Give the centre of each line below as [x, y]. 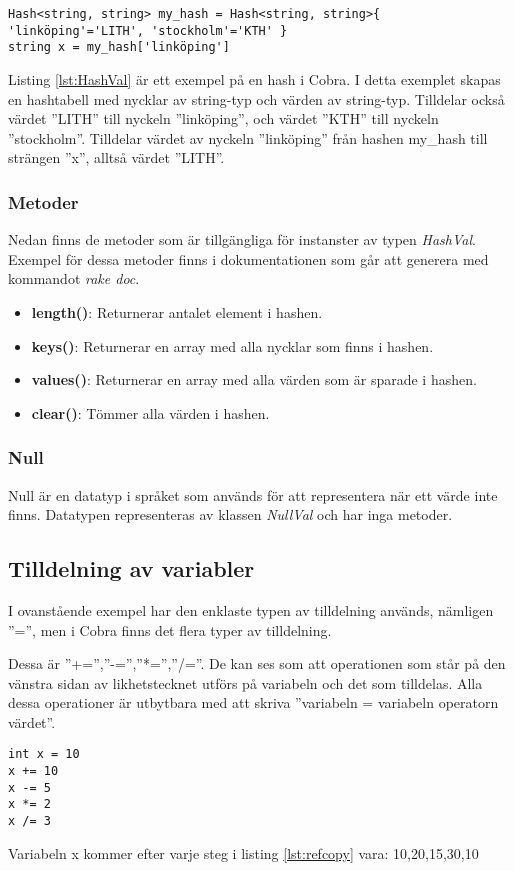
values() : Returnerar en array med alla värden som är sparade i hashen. [254, 379]
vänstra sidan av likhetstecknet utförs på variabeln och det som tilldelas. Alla [245, 682]
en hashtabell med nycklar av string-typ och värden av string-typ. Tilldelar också [256, 98]
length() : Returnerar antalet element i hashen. [177, 311]
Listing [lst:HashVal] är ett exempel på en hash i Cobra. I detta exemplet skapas [254, 78]
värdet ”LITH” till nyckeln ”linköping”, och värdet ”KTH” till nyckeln [223, 118]
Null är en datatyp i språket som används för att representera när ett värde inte [253, 494]
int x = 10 [44, 754]
